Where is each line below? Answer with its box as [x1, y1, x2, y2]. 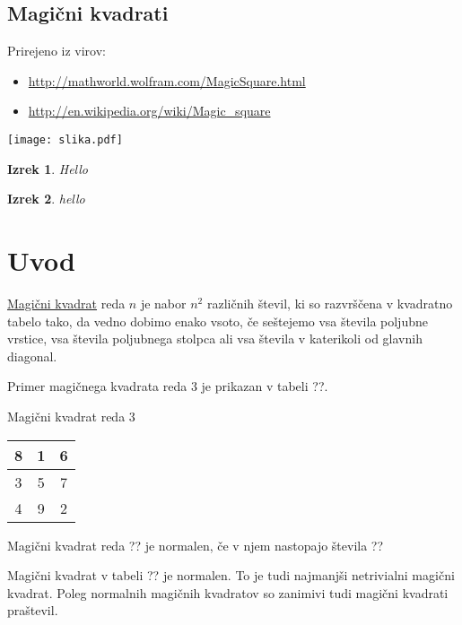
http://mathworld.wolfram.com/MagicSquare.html [28, 71, 306, 90]
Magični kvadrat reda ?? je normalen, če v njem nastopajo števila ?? [7, 535, 384, 554]
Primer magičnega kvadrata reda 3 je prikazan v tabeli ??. [7, 377, 328, 395]
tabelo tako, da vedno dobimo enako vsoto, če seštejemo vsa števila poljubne [7, 311, 428, 330]
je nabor [140, 293, 187, 312]
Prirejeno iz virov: [7, 41, 106, 60]
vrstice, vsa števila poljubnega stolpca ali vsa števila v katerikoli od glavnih [7, 329, 423, 348]
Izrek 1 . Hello [7, 159, 88, 178]
